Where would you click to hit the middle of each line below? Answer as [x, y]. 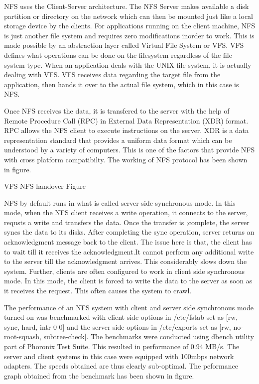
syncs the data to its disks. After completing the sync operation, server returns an [129, 232]
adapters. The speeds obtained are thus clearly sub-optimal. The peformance [121, 366]
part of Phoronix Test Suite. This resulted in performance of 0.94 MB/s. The [122, 346]
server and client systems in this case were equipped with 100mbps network [119, 356]
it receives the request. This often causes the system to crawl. [98, 291]
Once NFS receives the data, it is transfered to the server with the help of [117, 110]
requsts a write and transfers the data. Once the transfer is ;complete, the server [127, 222]
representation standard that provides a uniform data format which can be [118, 140]
